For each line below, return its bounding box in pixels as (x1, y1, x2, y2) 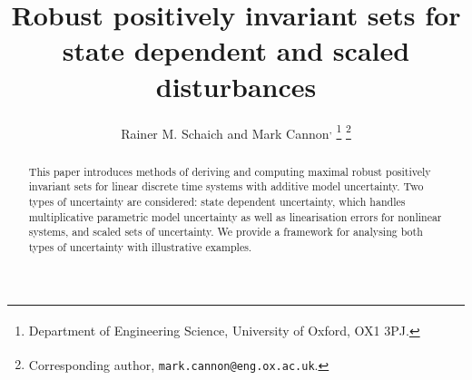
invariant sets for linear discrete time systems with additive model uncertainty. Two (28, 179, 424, 194)
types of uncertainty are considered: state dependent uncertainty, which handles (28, 193, 406, 209)
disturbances (155, 67, 317, 104)
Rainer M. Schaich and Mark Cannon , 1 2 (121, 121, 351, 142)
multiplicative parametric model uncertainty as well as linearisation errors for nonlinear (28, 209, 442, 224)
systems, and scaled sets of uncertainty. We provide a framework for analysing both (28, 224, 423, 239)
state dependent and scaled (62, 32, 410, 69)
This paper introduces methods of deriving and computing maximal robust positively (28, 163, 431, 179)
